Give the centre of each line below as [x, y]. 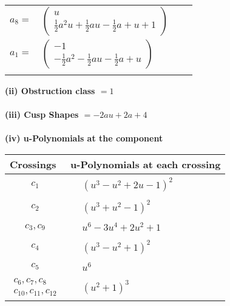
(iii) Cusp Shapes [42, 114]
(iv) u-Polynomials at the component [84, 138]
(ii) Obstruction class [50, 90]
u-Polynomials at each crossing [146, 164]
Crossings [33, 164]
